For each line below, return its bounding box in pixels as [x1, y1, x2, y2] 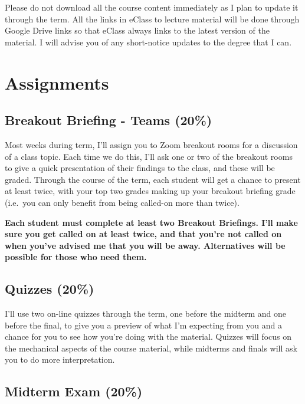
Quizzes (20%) [5, 280, 94, 298]
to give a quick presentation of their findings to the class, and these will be [5, 162, 275, 174]
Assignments [5, 70, 109, 94]
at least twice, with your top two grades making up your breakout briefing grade [5, 185, 296, 197]
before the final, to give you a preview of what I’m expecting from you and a [5, 318, 282, 331]
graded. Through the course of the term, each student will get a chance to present [5, 173, 301, 185]
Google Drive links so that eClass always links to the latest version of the [5, 24, 270, 37]
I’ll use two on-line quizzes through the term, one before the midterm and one [5, 307, 287, 320]
